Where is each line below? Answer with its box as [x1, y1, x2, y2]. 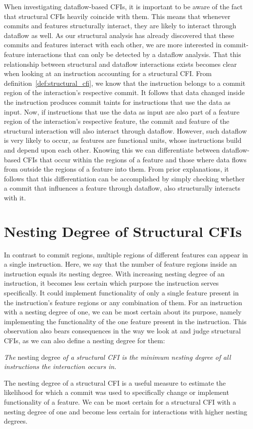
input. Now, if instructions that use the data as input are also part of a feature [4, 106, 240, 117]
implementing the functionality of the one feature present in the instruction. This [4, 316, 247, 326]
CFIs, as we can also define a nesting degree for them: [4, 335, 165, 345]
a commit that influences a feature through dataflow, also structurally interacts [4, 183, 241, 193]
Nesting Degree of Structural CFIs [4, 221, 242, 241]
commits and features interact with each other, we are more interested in [4, 39, 222, 50]
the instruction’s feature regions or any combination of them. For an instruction [4, 297, 242, 307]
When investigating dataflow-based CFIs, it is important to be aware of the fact [4, 1, 243, 11]
